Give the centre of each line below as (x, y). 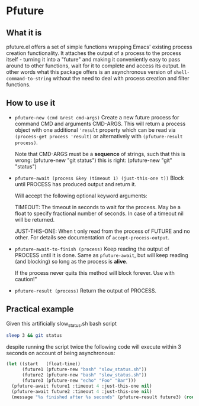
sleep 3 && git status (34, 336)
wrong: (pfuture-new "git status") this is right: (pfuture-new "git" (94, 160)
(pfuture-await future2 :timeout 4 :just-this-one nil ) (82, 391)
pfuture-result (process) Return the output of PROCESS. (86, 290)
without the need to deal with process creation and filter (121, 78)
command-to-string (29, 79)
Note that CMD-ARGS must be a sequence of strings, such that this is (100, 154)
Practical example (40, 309)
